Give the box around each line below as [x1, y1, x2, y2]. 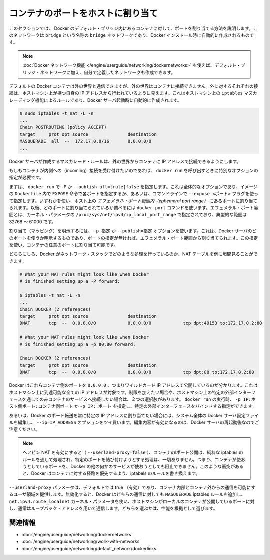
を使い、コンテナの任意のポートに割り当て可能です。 [9, 242, 118, 248]
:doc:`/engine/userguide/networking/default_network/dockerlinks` [21, 545, 158, 551]
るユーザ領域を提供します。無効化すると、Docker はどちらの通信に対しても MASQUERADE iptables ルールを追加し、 [9, 491, 246, 497]
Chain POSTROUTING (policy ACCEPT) [19, 124, 107, 130]
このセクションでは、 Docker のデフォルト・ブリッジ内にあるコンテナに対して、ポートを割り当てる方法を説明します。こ [9, 25, 258, 31]
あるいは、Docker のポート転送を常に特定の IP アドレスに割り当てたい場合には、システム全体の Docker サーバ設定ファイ [9, 412, 259, 418]
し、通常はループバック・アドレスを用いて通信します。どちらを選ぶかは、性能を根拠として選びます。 [9, 505, 218, 511]
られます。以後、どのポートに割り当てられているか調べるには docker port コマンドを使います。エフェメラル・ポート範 [9, 204, 259, 210]
